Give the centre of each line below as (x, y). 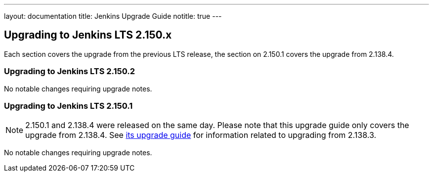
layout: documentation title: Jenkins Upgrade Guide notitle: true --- (113, 16)
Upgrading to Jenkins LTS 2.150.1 (68, 106)
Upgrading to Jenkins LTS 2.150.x (88, 35)
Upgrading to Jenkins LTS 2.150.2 (70, 71)
